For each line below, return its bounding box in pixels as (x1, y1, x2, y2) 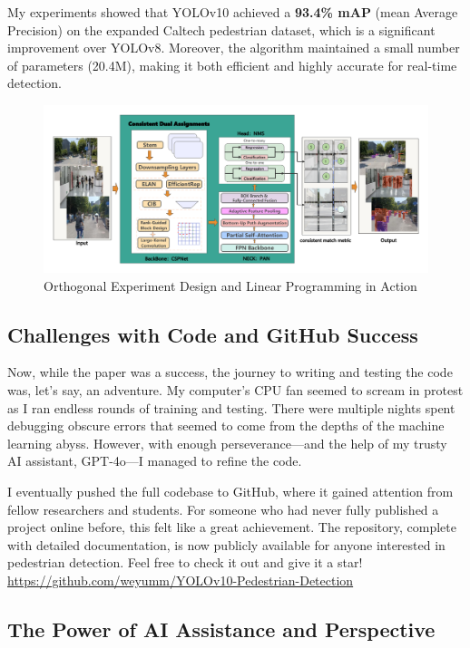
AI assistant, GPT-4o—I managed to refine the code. (7, 451, 302, 470)
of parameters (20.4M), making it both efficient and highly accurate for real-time (7, 55, 457, 74)
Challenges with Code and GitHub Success (7, 320, 418, 348)
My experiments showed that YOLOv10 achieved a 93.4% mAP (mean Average (7, 3, 458, 21)
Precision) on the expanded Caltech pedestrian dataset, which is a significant (7, 20, 436, 39)
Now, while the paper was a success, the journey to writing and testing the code (7, 363, 453, 382)
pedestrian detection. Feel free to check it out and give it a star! (7, 553, 363, 572)
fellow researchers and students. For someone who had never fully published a (7, 499, 439, 518)
